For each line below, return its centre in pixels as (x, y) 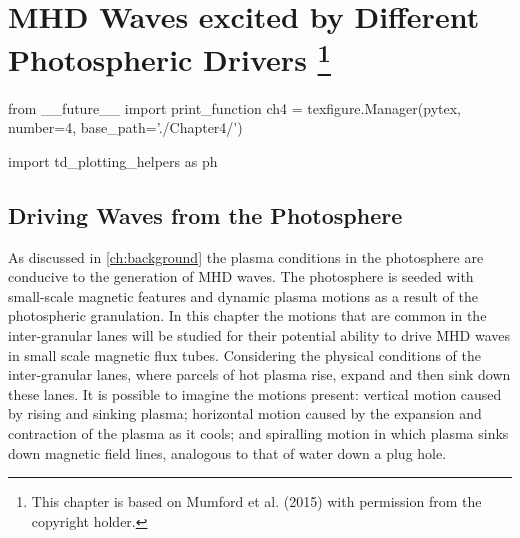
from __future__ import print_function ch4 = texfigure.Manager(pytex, (234, 107)
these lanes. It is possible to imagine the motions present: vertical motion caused (255, 393)
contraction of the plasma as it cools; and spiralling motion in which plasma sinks (258, 432)
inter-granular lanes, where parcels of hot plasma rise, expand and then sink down (259, 374)
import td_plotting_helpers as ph (113, 160)
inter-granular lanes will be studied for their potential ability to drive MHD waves (259, 335)
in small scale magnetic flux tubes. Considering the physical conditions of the (245, 354)
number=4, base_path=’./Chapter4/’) (125, 127)
